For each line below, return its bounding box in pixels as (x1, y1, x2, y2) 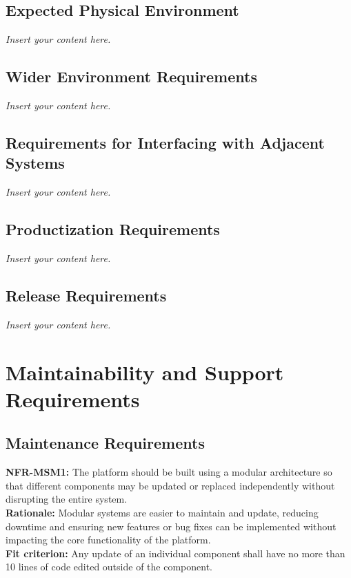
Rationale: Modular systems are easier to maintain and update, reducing (6, 505, 319, 519)
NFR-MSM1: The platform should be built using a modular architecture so (6, 465, 332, 479)
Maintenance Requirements (6, 432, 205, 454)
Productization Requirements (6, 218, 220, 240)
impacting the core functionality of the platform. (6, 532, 211, 547)
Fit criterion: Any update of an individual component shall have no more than (6, 546, 345, 560)
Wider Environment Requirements (6, 66, 257, 87)
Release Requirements (6, 284, 167, 306)
